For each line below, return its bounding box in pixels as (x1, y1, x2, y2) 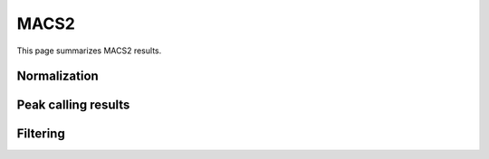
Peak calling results (16, 98, 130, 113)
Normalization (16, 69, 99, 84)
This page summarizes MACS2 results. (16, 45, 162, 56)
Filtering (16, 126, 65, 142)
